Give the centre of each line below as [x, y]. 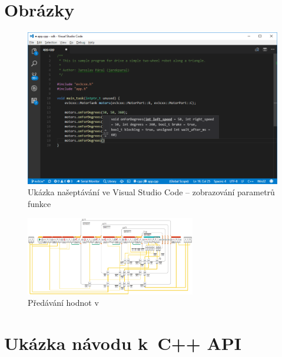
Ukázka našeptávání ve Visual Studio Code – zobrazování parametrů [151, 192]
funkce [39, 204]
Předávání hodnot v [63, 303]
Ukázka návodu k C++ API [123, 343]
